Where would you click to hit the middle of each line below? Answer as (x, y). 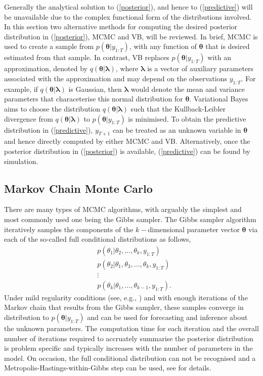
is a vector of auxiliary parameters (201, 68)
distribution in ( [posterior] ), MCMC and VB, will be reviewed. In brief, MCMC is (131, 36)
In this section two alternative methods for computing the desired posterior (121, 26)
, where (127, 68)
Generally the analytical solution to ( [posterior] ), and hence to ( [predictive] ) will (128, 7)
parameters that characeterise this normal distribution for (94, 99)
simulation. (21, 161)
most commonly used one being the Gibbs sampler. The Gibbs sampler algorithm (130, 219)
